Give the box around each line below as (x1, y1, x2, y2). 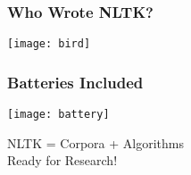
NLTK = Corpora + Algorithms (7, 133, 184, 152)
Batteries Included (7, 71, 144, 93)
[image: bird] (7, 37, 91, 51)
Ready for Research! (7, 151, 118, 170)
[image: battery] (7, 108, 110, 121)
